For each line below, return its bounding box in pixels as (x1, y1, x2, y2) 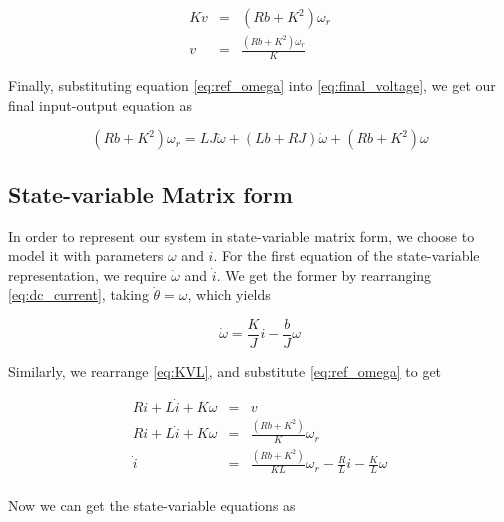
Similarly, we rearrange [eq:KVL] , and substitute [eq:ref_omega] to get (8, 361, 442, 382)
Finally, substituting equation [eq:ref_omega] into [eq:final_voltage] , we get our (8, 75, 496, 96)
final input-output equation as (8, 94, 193, 115)
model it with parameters (8, 245, 164, 266)
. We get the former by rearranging (216, 264, 432, 285)
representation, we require (8, 264, 167, 285)
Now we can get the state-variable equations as (8, 495, 296, 516)
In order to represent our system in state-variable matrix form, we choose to (8, 225, 475, 246)
